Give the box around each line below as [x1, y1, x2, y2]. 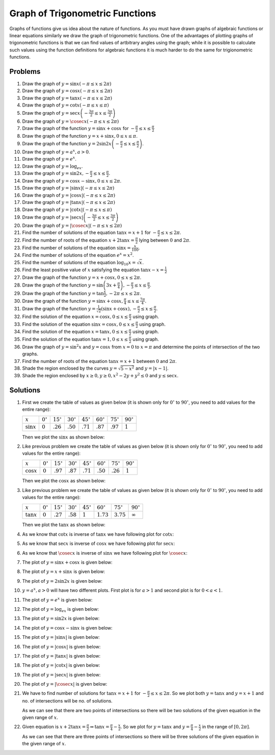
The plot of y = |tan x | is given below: [22, 653, 101, 659]
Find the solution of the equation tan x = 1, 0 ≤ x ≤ [22, 336, 128, 343]
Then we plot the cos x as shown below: [22, 478, 106, 484]
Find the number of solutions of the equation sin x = [22, 245, 131, 251]
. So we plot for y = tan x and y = [120, 724, 190, 730]
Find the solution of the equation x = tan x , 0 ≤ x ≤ [22, 329, 128, 335]
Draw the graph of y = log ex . [22, 163, 83, 170]
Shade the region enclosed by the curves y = [22, 365, 117, 371]
